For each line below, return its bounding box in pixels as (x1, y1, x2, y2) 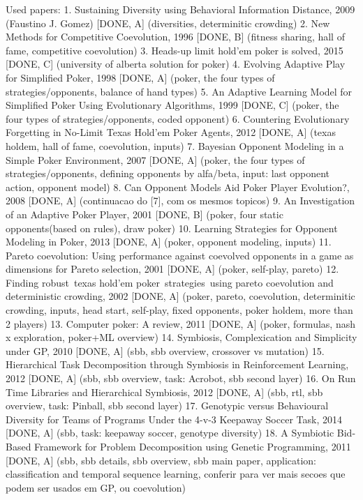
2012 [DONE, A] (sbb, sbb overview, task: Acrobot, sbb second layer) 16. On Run (6, 371, 356, 386)
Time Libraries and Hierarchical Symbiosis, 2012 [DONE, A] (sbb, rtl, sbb (6, 384, 323, 399)
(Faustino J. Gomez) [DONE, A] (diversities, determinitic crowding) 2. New (6, 15, 330, 30)
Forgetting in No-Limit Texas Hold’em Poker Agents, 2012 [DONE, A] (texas (6, 125, 336, 139)
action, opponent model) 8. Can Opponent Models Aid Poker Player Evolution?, (6, 179, 350, 194)
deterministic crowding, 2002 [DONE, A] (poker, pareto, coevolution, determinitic (6, 289, 355, 303)
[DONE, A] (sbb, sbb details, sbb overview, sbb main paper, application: (6, 453, 317, 467)
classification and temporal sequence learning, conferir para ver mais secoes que (6, 467, 346, 481)
